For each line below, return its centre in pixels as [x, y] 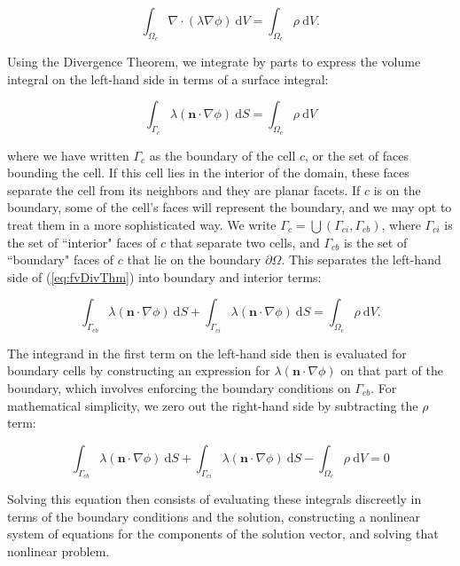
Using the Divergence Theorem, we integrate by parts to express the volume [214, 62]
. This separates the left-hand [361, 259]
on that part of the [392, 370]
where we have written [68, 155]
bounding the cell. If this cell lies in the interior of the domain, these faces [208, 173]
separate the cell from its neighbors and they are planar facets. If [184, 189]
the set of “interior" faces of [82, 242]
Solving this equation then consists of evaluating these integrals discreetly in [214, 499]
